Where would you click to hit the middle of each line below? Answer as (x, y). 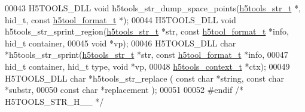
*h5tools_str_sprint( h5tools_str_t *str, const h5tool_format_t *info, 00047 (147, 55)
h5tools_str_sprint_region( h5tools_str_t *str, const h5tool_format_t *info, (147, 31)
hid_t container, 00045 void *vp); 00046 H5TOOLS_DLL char (121, 43)
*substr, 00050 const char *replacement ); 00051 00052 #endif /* (124, 90)
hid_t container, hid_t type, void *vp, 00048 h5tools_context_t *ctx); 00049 (147, 66)
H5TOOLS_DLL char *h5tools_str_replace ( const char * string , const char (145, 78)
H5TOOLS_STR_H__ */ (54, 101)
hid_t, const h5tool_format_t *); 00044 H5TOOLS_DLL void (121, 19)
